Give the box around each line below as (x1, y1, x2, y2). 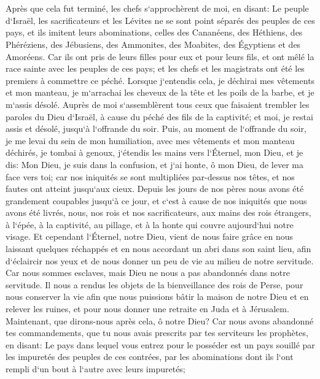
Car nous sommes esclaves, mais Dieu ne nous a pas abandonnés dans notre (6, 266, 290, 279)
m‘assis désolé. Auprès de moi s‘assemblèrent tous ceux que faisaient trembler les (6, 98, 310, 110)
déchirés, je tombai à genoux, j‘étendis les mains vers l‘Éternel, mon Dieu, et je (6, 146, 303, 159)
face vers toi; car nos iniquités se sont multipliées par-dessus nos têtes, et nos (6, 170, 295, 183)
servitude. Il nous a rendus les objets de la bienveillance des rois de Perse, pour (6, 278, 303, 291)
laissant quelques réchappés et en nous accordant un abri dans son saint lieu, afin (6, 242, 311, 255)
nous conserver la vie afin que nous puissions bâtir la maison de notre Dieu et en (6, 290, 309, 303)
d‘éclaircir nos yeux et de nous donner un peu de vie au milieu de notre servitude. (6, 254, 314, 267)
